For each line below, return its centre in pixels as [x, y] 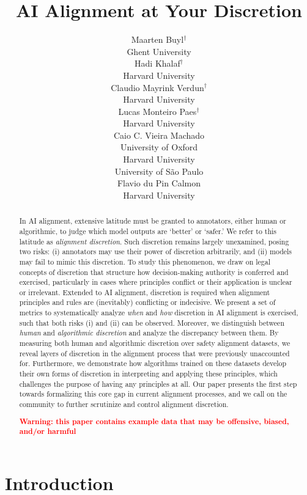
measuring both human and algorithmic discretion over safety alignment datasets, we [155, 343]
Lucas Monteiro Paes [157, 111]
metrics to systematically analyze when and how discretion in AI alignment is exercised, [159, 313]
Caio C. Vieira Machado [159, 135]
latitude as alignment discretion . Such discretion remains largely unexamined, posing [154, 241]
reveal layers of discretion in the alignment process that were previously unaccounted [154, 353]
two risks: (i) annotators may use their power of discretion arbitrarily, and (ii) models [156, 251]
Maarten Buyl [157, 39]
